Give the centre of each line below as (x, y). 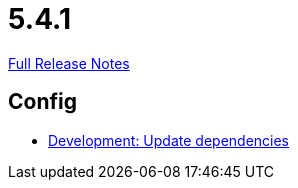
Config (42, 102)
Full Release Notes (69, 63)
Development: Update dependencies (169, 140)
